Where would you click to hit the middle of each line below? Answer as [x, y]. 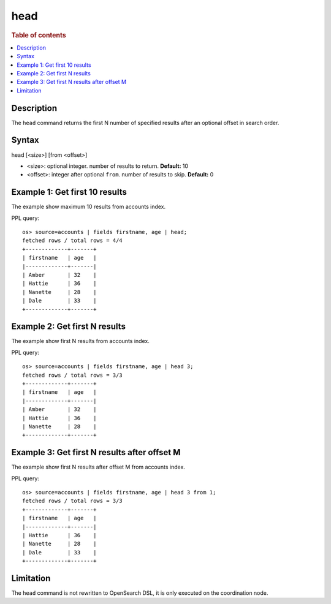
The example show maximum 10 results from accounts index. [89, 207]
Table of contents [39, 35]
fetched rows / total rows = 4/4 [72, 241]
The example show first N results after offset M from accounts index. [98, 467]
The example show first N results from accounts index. [80, 341]
